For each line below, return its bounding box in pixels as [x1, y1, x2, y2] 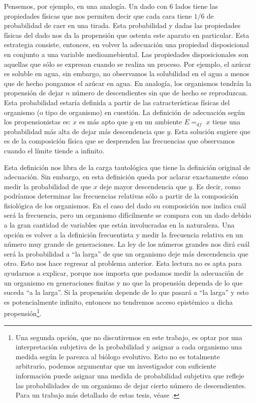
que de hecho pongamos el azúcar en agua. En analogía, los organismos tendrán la [4, 78, 252, 88]
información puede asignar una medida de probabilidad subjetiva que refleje [15, 371, 244, 381]
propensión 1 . [4, 307, 42, 318]
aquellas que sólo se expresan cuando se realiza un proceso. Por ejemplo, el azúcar [4, 58, 251, 69]
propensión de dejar [4, 87, 64, 98]
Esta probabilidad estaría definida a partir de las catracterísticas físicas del [4, 97, 230, 107]
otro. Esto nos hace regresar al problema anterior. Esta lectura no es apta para [4, 258, 242, 268]
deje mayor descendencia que [99, 181, 187, 191]
